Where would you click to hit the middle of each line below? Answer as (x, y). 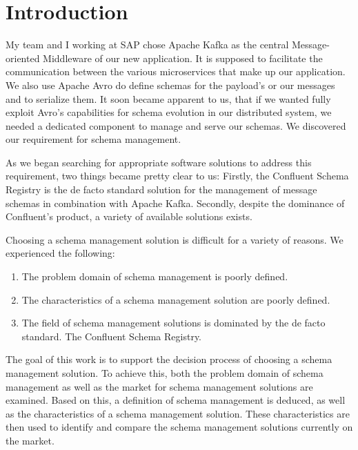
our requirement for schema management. (93, 139)
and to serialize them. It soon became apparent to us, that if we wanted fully (168, 98)
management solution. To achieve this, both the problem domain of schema (165, 373)
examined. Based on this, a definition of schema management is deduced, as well (176, 400)
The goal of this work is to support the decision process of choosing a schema (169, 359)
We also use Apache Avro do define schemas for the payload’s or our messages (170, 85)
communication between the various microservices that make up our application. (176, 71)
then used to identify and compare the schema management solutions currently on (179, 427)
